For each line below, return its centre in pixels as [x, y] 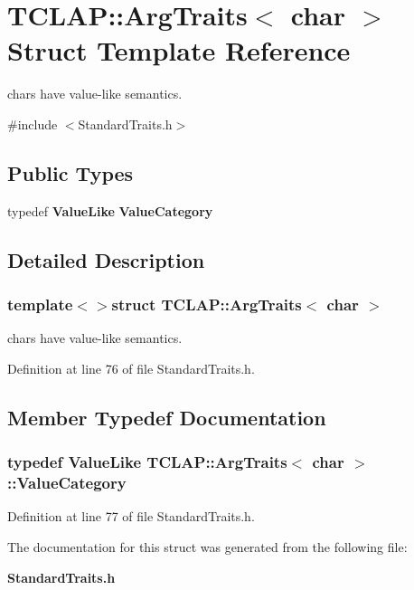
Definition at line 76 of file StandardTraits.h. [131, 368]
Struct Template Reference [179, 50]
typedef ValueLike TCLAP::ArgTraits [147, 462]
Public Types [71, 172]
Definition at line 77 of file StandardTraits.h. [131, 516]
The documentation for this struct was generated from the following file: [207, 547]
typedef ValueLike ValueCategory [110, 210]
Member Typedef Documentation [167, 417]
